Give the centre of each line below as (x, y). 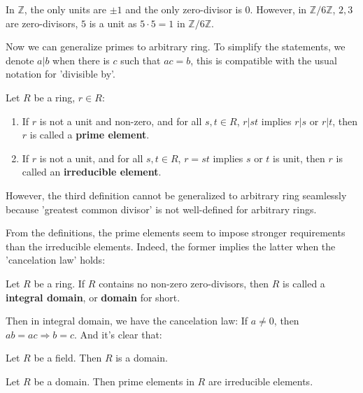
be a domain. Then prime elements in (114, 381)
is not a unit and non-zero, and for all (121, 121)
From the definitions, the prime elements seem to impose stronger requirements (176, 233)
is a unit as (113, 23)
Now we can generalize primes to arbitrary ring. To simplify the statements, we (176, 47)
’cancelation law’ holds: (56, 260)
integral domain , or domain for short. (93, 297)
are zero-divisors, (42, 23)
